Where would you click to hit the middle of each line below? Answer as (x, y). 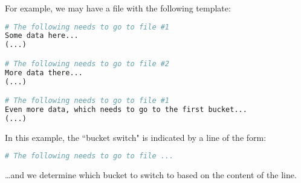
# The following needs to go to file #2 (87, 64)
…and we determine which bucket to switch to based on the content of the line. (151, 175)
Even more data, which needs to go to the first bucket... (126, 110)
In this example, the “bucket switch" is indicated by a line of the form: (136, 137)
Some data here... (42, 36)
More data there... (44, 73)
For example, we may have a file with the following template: (118, 8)
